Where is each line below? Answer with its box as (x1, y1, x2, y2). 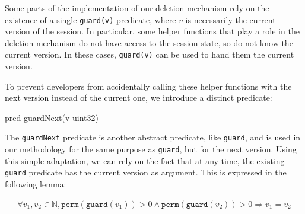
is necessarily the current (185, 13, 276, 25)
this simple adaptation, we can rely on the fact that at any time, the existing (5, 154, 285, 167)
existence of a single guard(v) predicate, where (5, 13, 176, 25)
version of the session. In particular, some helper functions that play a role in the (5, 25, 300, 37)
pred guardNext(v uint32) (5, 111, 99, 123)
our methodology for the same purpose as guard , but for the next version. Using (5, 143, 297, 155)
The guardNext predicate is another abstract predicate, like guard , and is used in (5, 131, 301, 143)
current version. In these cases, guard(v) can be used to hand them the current (5, 48, 294, 60)
